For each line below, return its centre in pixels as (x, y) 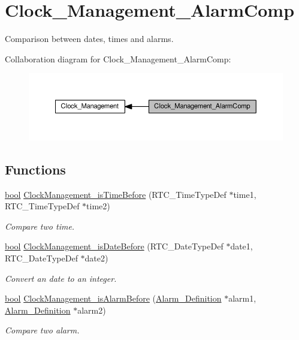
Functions (35, 169)
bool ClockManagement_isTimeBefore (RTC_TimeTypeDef (116, 194)
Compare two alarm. (42, 330)
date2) (96, 258)
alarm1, (242, 298)
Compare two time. (40, 226)
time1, (245, 194)
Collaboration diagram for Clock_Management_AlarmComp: (118, 58)
